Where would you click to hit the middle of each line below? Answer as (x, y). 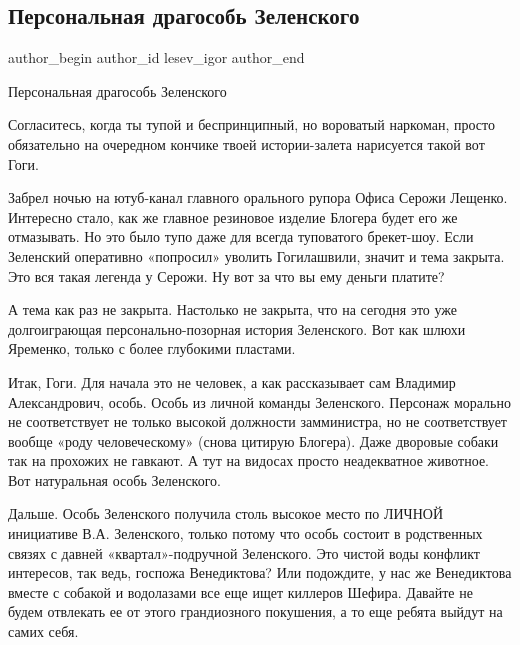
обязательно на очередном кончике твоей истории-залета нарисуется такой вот (246, 143)
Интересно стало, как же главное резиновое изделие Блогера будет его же (233, 216)
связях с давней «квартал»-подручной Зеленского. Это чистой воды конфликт (244, 552)
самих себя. (43, 631)
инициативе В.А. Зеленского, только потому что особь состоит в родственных (245, 533)
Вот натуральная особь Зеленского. (114, 479)
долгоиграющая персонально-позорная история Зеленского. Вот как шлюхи (237, 328)
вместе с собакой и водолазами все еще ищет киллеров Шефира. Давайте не (240, 591)
